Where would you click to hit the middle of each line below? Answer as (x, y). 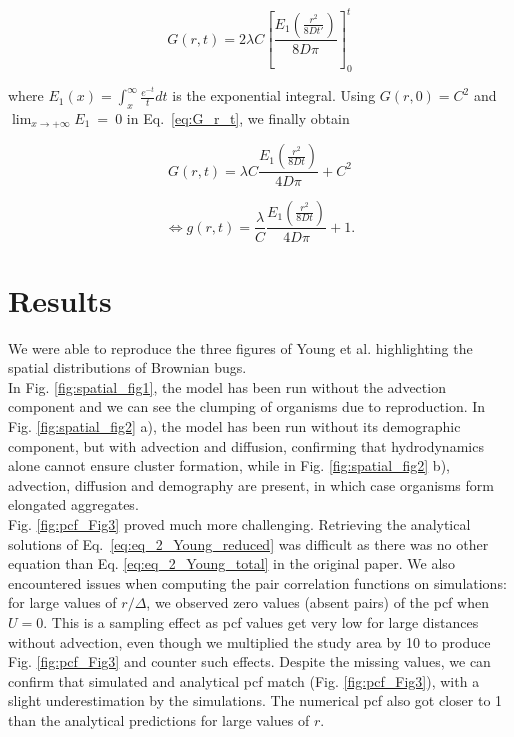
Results (60, 299)
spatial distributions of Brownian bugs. (127, 367)
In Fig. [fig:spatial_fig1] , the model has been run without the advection (227, 386)
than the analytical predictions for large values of (159, 719)
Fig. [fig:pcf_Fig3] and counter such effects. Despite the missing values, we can (249, 661)
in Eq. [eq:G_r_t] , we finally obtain (238, 118)
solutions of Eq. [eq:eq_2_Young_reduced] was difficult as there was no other (248, 543)
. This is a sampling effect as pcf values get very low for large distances (261, 621)
